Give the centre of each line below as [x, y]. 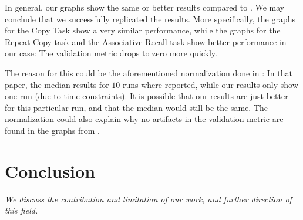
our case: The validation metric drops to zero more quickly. [111, 53]
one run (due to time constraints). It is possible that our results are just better [147, 96]
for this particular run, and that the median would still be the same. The [137, 107]
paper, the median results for [57, 84]
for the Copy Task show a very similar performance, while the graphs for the [143, 30]
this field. [21, 210]
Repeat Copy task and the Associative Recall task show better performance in [146, 41]
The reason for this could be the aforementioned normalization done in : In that [149, 72]
